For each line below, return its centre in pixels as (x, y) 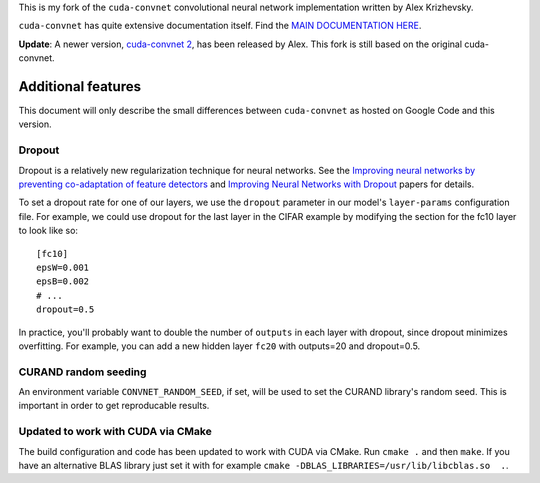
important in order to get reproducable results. (114, 406)
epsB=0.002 (63, 281)
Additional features (80, 86)
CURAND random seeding (82, 372)
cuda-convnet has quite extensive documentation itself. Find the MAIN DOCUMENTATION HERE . (220, 26)
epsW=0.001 (63, 267)
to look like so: (48, 231)
